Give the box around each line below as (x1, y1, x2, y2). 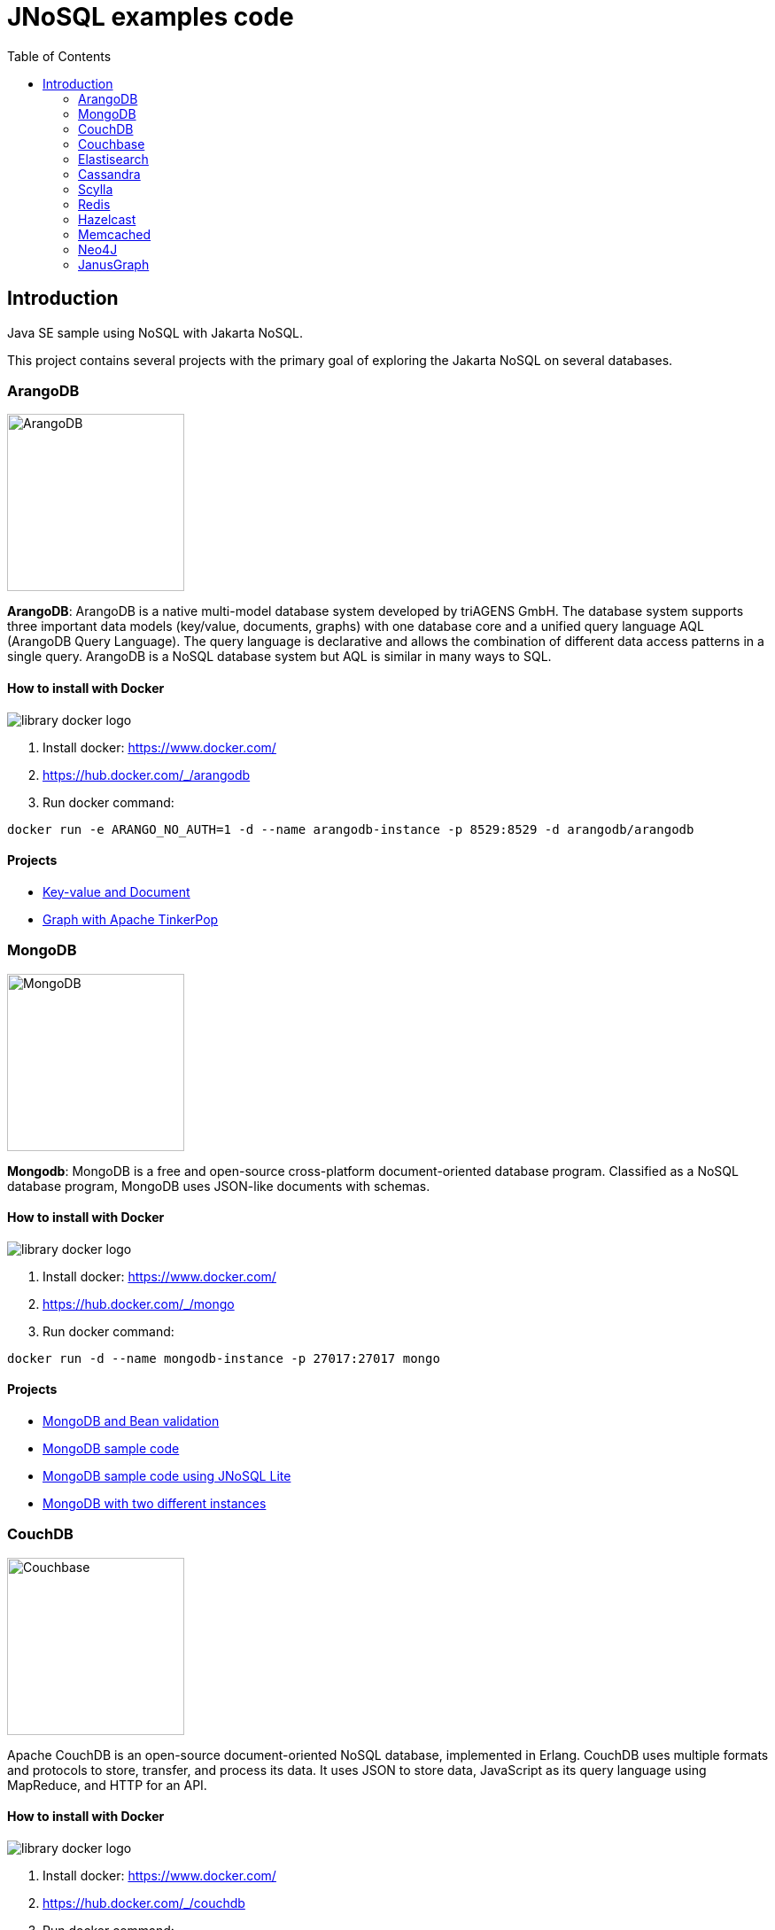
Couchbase (78, 136, 145, 152)
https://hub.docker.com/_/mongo (43, 1296, 235, 1311)
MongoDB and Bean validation (43, 1412, 220, 1428)
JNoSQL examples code (7, 2, 294, 32)
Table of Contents (7, 48, 112, 64)
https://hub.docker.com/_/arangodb (43, 767, 251, 782)
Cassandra (78, 166, 141, 182)
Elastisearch (78, 151, 149, 167)
